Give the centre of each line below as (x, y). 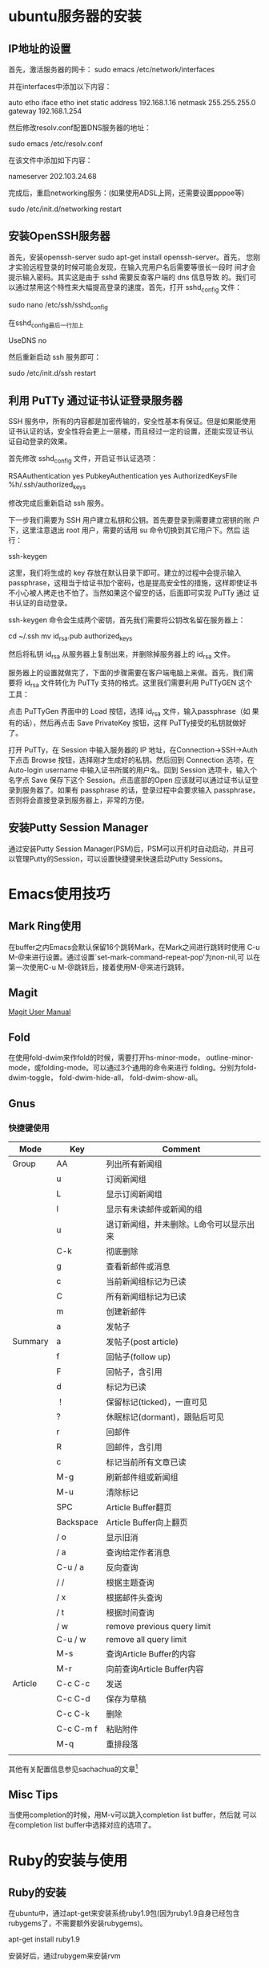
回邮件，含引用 (134, 1447)
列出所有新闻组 (134, 1163)
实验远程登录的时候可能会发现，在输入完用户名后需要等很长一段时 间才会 (135, 267)
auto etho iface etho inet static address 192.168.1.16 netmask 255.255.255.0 (132, 102)
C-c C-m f (77, 1729)
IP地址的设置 (40, 49)
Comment (181, 1149)
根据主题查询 (130, 1583)
